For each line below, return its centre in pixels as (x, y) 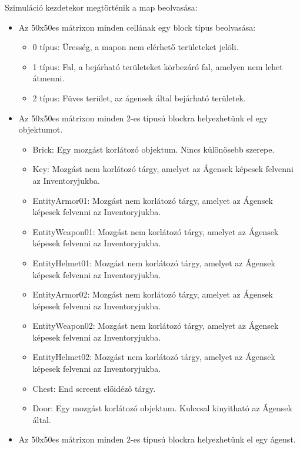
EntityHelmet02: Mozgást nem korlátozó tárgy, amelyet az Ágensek (154, 357)
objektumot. (41, 129)
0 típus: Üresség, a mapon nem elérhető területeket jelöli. (136, 47)
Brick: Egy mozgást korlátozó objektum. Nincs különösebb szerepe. (154, 149)
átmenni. (49, 78)
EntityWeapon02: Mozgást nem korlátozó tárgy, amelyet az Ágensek (156, 326)
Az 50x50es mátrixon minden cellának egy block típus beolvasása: (137, 27)
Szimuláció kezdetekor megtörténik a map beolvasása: (101, 7)
